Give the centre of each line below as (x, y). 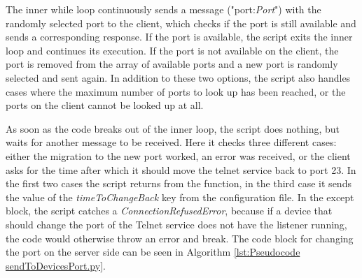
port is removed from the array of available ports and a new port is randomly (172, 64)
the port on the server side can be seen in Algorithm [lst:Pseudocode (153, 252)
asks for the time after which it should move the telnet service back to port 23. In (181, 169)
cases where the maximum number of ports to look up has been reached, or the (176, 91)
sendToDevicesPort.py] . (56, 265)
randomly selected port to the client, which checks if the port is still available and (181, 23)
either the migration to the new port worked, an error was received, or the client (178, 155)
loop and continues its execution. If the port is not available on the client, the (172, 50)
